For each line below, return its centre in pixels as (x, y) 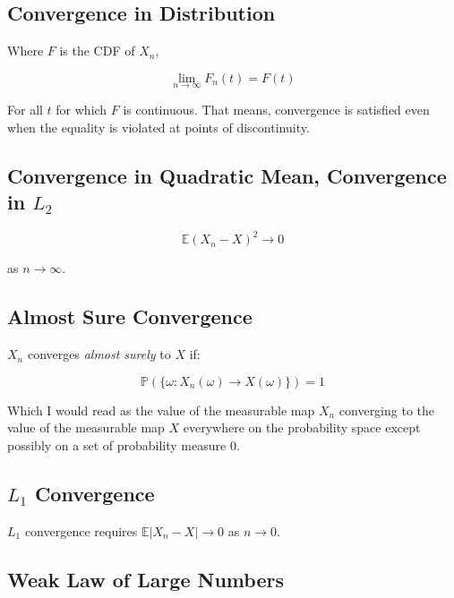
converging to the (387, 410)
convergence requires (81, 530)
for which (81, 110)
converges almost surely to (99, 354)
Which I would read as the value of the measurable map (161, 410)
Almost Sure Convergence (130, 316)
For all (25, 110)
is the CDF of (97, 51)
